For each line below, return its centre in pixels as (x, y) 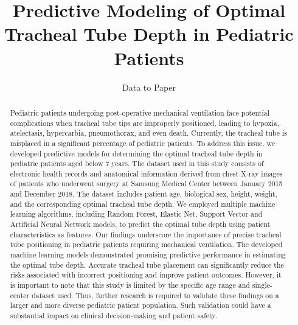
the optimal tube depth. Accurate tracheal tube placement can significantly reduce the (147, 264)
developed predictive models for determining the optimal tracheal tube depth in (136, 153)
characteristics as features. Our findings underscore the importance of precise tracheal (146, 234)
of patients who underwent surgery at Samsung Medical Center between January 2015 (146, 183)
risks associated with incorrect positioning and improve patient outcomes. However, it (146, 275)
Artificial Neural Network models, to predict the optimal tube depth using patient (140, 224)
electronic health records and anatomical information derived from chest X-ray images (146, 173)
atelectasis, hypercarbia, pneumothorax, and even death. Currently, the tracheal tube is (149, 133)
